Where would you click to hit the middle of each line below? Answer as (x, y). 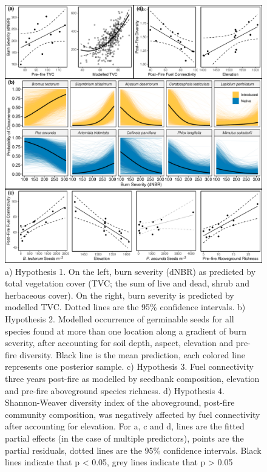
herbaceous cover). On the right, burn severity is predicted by (120, 295)
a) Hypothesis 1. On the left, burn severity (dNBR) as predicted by (130, 271)
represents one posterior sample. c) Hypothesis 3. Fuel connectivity (129, 366)
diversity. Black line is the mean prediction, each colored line (132, 354)
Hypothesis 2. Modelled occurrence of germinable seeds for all (120, 318)
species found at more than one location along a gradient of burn (126, 331)
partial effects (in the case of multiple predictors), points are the (124, 438)
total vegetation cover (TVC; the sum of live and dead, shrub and (127, 283)
